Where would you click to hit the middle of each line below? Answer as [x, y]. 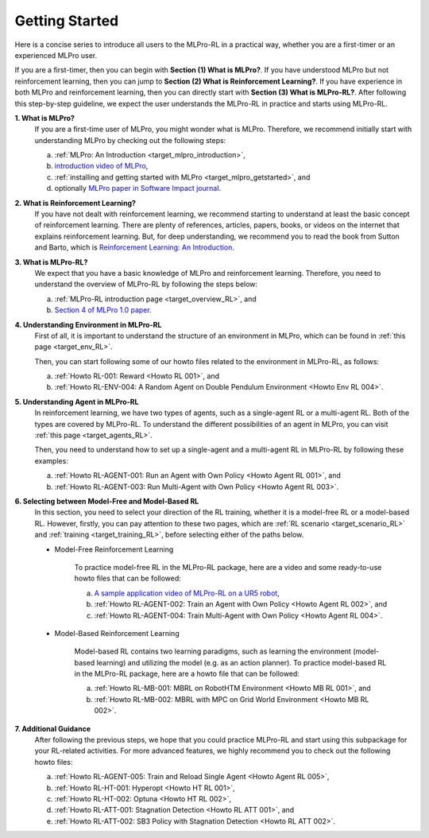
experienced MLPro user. [56, 55]
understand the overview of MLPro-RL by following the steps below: [146, 284]
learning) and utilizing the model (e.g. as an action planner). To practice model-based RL [242, 662]
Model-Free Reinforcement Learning [114, 549]
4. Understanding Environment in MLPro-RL [88, 324]
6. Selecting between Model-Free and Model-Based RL [107, 501]
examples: [52, 460]
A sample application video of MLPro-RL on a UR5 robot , [187, 593]
